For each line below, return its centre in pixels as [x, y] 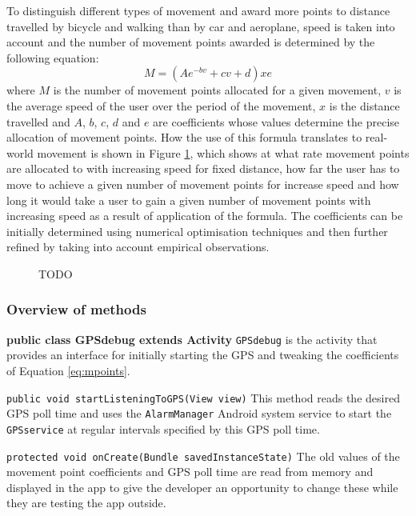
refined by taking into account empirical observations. [138, 247]
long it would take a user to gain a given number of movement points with [189, 200]
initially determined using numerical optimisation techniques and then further [197, 231]
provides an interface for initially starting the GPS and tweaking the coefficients [203, 355]
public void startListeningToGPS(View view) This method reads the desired [203, 397]
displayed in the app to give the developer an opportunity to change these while [202, 487]
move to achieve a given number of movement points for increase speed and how [203, 184]
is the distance [364, 105]
